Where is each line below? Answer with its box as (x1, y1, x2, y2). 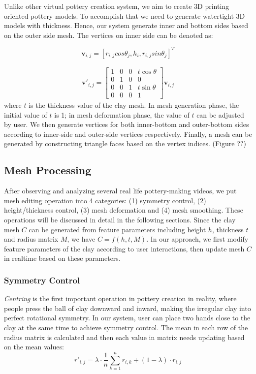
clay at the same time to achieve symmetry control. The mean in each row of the (4, 322, 248, 332)
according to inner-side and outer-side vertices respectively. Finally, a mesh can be (4, 128, 252, 139)
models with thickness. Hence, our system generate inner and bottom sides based (4, 20, 249, 31)
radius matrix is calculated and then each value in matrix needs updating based (4, 332, 245, 342)
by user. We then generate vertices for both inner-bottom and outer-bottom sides (4, 119, 249, 129)
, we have (67, 234, 96, 244)
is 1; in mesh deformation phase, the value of (54, 109, 190, 120)
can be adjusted (196, 109, 244, 120)
